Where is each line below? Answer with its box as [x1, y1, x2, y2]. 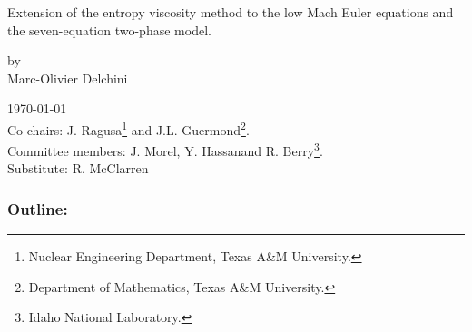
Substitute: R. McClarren [7, 159, 149, 178]
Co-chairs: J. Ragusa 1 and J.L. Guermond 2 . [7, 117, 250, 139]
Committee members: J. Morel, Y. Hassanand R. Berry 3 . [7, 139, 323, 160]
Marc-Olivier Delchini [7, 68, 128, 87]
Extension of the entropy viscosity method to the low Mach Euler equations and [7, 3, 454, 21]
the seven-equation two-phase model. [7, 20, 211, 39]
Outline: [7, 197, 68, 220]
